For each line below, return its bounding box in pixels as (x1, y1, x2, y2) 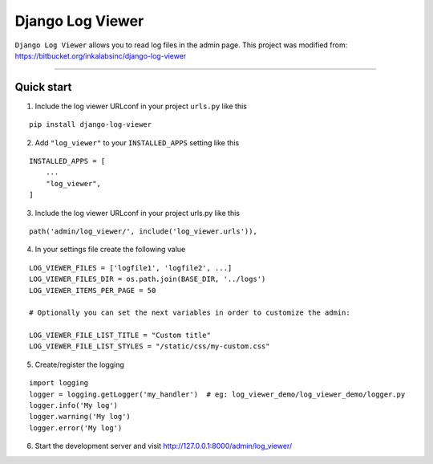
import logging (29, 378, 89, 388)
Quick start (14, 80, 72, 94)
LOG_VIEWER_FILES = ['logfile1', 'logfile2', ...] (29, 263, 233, 272)
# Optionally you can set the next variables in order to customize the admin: (29, 308, 350, 317)
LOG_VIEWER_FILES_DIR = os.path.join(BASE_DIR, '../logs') (29, 275, 266, 284)
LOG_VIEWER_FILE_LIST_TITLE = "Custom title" (29, 331, 212, 340)
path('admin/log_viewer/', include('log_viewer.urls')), (29, 226, 258, 236)
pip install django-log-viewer (29, 120, 152, 129)
